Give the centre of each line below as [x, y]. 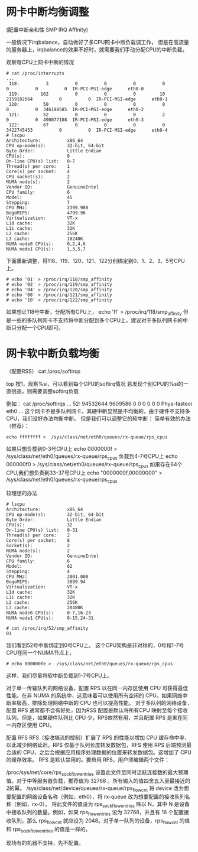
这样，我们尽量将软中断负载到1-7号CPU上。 [59, 676]
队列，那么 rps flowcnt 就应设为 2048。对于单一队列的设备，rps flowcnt [95, 822]
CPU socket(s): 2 [38, 177]
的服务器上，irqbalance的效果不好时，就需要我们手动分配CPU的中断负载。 [97, 49]
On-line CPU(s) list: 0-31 [42, 530]
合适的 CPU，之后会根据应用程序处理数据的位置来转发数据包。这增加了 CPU [99, 752]
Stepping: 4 [38, 572]
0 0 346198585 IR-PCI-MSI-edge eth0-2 [75, 109]
